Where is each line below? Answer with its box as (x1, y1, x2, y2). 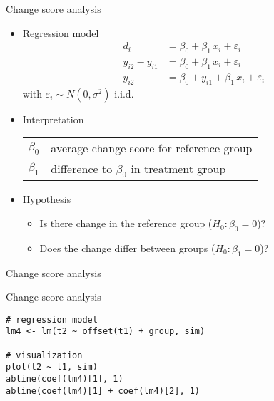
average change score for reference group (51, 140, 253, 157)
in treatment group (131, 160, 226, 177)
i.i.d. (114, 85, 134, 100)
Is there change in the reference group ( (39, 216, 213, 231)
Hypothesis (22, 192, 71, 207)
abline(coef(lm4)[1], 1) (6, 374, 123, 385)
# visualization (6, 350, 83, 360)
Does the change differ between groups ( (39, 240, 215, 255)
